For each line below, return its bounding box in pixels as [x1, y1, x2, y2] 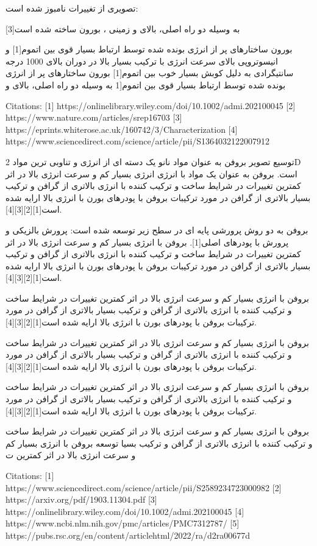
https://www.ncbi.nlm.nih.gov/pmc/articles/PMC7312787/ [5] [5, 517, 240, 530]
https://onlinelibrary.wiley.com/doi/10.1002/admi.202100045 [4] [5, 505, 244, 517]
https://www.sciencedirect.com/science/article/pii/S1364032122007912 [5, 135, 270, 147]
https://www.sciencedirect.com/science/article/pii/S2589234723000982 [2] [5, 481, 282, 494]
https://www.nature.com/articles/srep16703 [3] [5, 111, 182, 124]
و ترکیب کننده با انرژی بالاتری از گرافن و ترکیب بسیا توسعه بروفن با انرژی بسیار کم [5, 436, 313, 449]
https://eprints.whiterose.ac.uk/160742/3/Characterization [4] [5, 122, 238, 135]
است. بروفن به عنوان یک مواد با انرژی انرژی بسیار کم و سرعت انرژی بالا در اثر [5, 167, 297, 180]
